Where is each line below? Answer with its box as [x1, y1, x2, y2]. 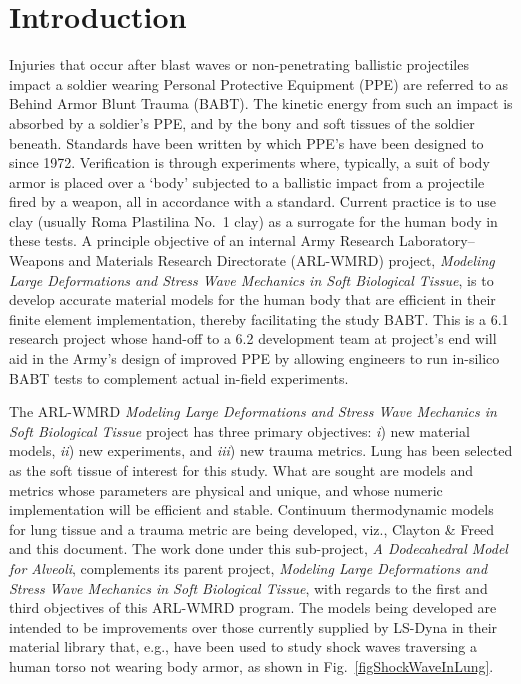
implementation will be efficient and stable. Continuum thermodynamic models [9, 499, 494, 520]
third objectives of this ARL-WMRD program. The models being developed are [9, 597, 497, 618]
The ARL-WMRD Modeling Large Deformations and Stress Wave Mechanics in [9, 401, 497, 422]
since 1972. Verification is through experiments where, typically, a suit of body [9, 152, 490, 173]
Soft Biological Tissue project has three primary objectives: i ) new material [9, 420, 470, 441]
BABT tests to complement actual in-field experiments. [9, 367, 349, 388]
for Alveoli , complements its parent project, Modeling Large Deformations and [9, 557, 488, 578]
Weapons [9, 250, 64, 271]
